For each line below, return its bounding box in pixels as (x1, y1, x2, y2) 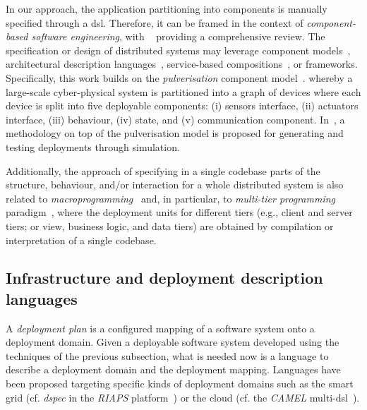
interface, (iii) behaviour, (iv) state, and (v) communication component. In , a (6, 111, 345, 126)
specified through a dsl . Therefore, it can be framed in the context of (6, 15, 303, 30)
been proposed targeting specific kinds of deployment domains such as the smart (6, 376, 354, 391)
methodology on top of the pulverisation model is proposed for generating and (6, 126, 344, 140)
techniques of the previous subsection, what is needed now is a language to (6, 348, 329, 363)
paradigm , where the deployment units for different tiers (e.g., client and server (6, 205, 353, 219)
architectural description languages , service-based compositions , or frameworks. (6, 56, 358, 71)
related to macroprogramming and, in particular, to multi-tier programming (6, 191, 335, 205)
